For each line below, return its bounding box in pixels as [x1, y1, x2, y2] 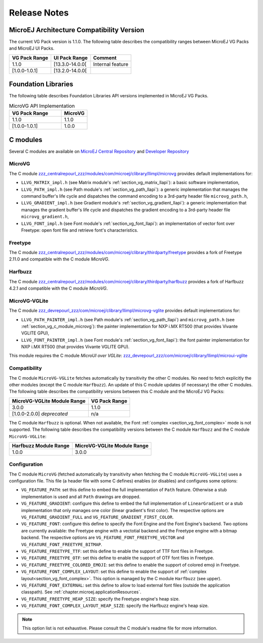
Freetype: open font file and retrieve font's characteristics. [21, 227, 138, 233]
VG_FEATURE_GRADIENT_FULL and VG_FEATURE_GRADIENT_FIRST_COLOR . [21, 514, 174, 520]
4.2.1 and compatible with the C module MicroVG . [9, 285, 108, 291]
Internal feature [93, 61, 129, 68]
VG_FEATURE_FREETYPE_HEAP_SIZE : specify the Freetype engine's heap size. [21, 596, 180, 602]
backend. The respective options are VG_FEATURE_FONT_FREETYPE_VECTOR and [21, 534, 185, 540]
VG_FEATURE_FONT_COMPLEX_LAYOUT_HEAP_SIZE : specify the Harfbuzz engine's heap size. [21, 603, 209, 608]
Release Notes [9, 7, 69, 18]
